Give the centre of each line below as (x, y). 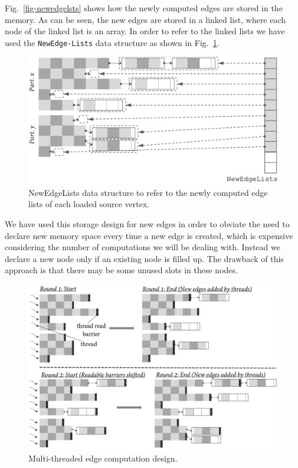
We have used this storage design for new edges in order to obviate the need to (147, 223)
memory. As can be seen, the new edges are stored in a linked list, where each (145, 19)
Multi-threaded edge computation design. (103, 458)
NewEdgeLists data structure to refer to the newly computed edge (148, 192)
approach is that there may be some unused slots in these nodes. (121, 270)
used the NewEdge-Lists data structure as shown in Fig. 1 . (112, 42)
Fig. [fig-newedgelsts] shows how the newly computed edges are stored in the (144, 8)
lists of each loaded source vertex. (89, 204)
